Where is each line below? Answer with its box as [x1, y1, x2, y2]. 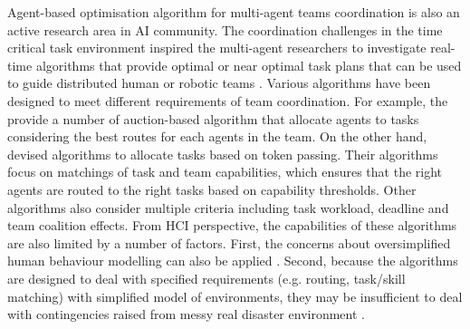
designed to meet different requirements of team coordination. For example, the [7, 91, 448, 110]
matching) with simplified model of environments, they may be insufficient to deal [7, 286, 463, 305]
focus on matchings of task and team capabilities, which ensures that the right [7, 162, 443, 181]
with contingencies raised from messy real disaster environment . [7, 305, 365, 324]
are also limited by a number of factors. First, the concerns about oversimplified [7, 233, 451, 252]
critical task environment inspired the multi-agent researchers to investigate [7, 38, 427, 57]
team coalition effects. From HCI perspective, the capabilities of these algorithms [7, 216, 457, 235]
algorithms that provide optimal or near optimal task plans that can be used [35, 55, 462, 74]
